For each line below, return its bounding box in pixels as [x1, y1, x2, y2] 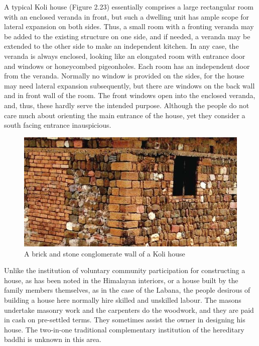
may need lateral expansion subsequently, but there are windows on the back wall [4, 80, 255, 91]
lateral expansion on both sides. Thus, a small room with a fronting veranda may [4, 21, 254, 32]
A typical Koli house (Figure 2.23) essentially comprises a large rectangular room [4, 2, 254, 12]
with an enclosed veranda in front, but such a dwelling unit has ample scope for [4, 11, 249, 22]
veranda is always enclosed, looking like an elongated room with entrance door [4, 50, 245, 61]
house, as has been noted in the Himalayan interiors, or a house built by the [4, 275, 238, 285]
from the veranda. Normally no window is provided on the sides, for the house [4, 70, 244, 81]
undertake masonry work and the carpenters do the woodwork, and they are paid [4, 304, 254, 315]
